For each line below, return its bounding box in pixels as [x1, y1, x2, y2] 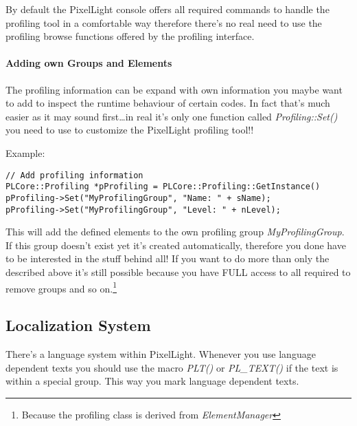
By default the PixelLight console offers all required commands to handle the [5, 2, 330, 16]
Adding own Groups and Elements [5, 56, 172, 70]
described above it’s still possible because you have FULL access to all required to [5, 264, 351, 279]
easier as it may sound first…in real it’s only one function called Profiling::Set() [5, 109, 338, 123]
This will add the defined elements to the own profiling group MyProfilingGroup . [5, 224, 345, 239]
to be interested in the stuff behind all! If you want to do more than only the [5, 251, 330, 266]
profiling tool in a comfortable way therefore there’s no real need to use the [5, 15, 322, 30]
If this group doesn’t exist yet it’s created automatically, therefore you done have [5, 237, 346, 252]
